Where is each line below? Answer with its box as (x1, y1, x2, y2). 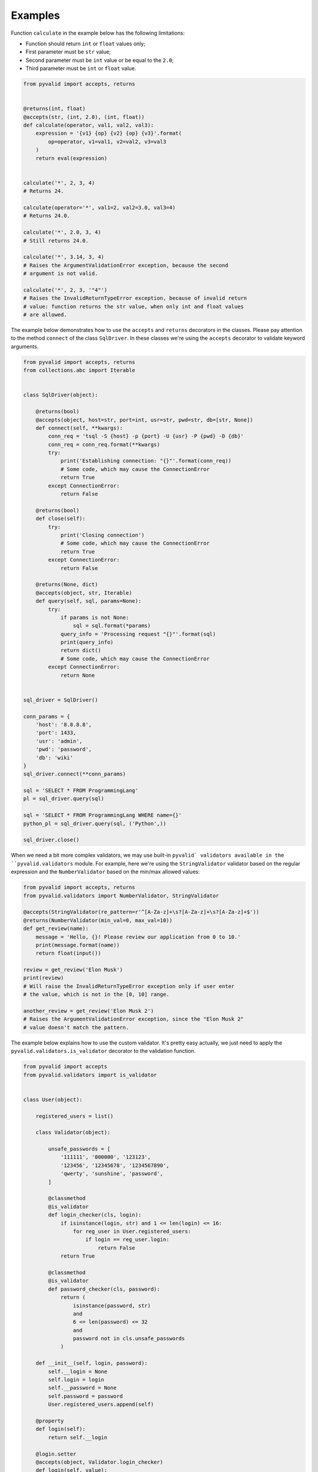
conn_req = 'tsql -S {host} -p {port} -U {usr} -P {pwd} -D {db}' (48, 433, 244, 440)
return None (60, 672, 95, 678)
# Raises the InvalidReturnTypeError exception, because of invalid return (23, 295, 247, 301)
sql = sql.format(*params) (72, 622, 151, 629)
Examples (11, 9, 60, 22)
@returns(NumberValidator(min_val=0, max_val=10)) (23, 917, 173, 924)
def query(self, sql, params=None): (35, 598, 141, 605)
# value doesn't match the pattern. (23, 1024, 130, 1030)
